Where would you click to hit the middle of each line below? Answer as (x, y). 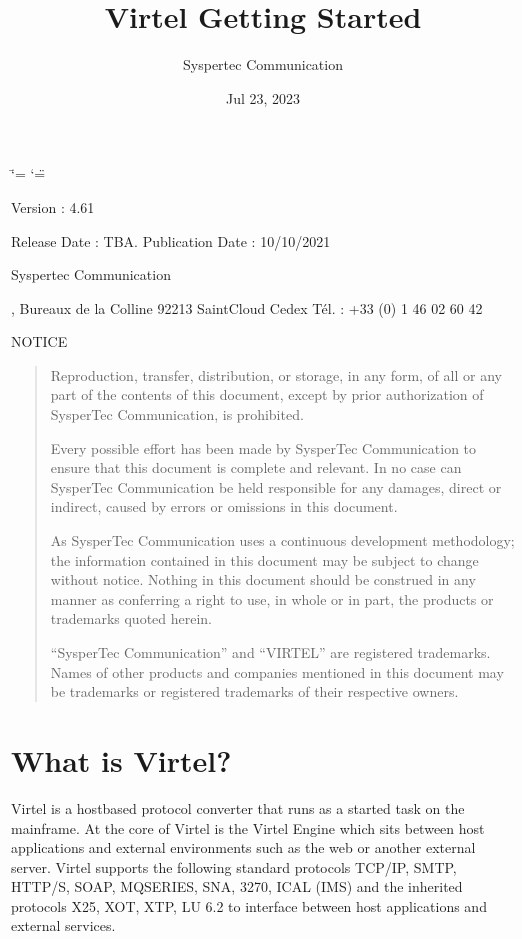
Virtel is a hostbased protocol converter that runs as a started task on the (238, 807)
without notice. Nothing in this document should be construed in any (263, 579)
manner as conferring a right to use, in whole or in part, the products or (272, 598)
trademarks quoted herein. (131, 618)
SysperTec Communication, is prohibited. (177, 414)
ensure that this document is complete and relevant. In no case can (256, 467)
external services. (63, 925)
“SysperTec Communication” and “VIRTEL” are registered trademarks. (270, 652)
